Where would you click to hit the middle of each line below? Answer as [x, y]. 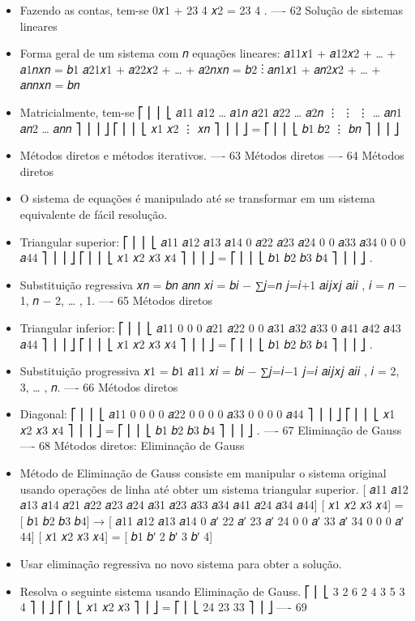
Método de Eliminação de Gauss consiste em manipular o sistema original [203, 473]
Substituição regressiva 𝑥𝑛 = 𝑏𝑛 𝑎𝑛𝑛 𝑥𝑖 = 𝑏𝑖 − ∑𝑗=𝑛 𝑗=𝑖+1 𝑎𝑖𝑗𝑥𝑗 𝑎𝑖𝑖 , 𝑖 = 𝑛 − [213, 284]
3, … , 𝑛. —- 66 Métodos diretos [99, 386]
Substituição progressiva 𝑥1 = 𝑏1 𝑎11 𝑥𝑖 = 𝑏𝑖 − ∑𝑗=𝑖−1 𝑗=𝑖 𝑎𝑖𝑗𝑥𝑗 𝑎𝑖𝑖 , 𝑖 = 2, [210, 371]
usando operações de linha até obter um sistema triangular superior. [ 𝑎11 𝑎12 [214, 488]
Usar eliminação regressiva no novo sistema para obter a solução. [181, 564]
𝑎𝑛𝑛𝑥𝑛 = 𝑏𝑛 [50, 85]
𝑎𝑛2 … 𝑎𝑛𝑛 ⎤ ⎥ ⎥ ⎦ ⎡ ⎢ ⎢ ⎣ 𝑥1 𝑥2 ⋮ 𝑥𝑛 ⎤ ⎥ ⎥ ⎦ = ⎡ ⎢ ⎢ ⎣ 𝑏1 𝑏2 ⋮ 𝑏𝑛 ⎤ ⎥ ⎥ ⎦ [210, 128]
